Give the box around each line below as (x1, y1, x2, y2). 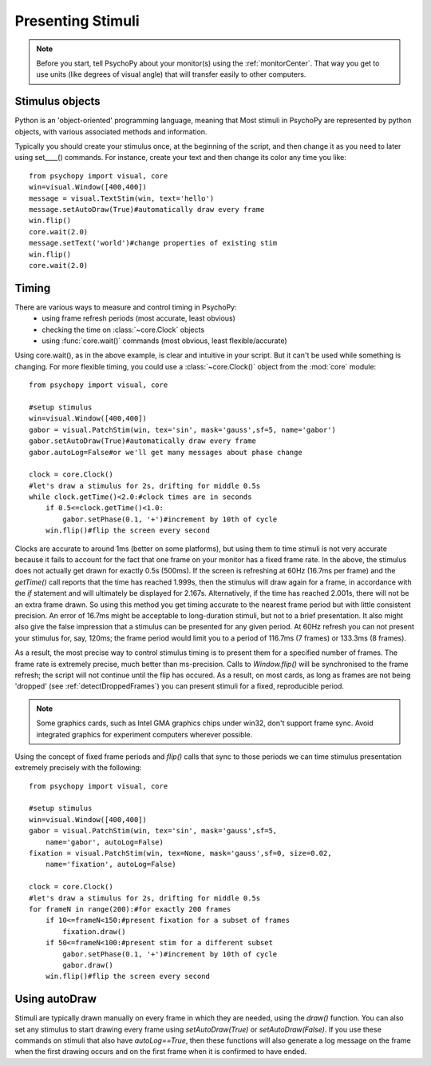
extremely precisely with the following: (14, 763, 142, 773)
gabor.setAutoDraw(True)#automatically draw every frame (29, 437, 257, 445)
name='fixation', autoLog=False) (45, 860, 177, 869)
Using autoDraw (14, 992, 97, 1006)
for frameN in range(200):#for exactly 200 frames (29, 904, 231, 913)
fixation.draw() (62, 927, 126, 936)
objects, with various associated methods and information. (14, 126, 208, 136)
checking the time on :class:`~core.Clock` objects (42, 325, 205, 334)
